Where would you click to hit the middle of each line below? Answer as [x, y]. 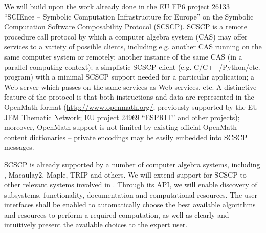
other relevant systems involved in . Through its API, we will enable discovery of [131, 185]
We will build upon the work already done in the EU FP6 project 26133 [117, 6]
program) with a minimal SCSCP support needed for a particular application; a [129, 77]
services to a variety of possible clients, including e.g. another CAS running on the [133, 46]
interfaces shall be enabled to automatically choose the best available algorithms [130, 205]
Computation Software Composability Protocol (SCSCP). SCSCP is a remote [126, 26]
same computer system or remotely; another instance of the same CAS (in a [123, 56]
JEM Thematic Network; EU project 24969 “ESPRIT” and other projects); [122, 117]
